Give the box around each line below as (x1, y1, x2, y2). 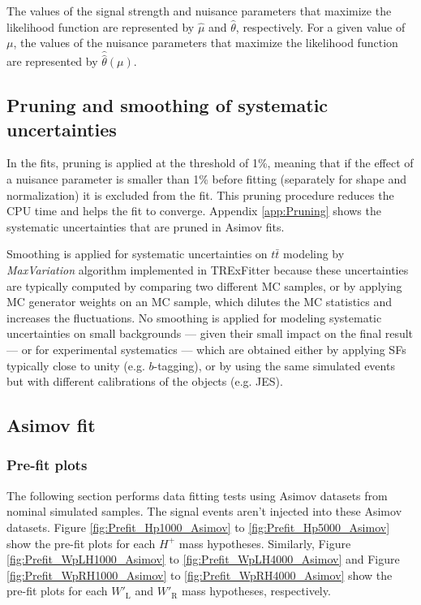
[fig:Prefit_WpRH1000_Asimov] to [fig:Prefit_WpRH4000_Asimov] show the (6, 566, 393, 583)
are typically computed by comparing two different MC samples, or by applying (6, 277, 402, 294)
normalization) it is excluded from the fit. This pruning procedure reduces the (6, 186, 394, 203)
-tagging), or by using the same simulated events (153, 357, 395, 374)
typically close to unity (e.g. (6, 357, 145, 374)
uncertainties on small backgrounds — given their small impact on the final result (6, 325, 414, 342)
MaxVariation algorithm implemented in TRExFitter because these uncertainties (6, 261, 409, 278)
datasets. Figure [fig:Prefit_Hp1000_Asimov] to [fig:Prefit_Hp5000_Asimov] (6, 518, 390, 535)
